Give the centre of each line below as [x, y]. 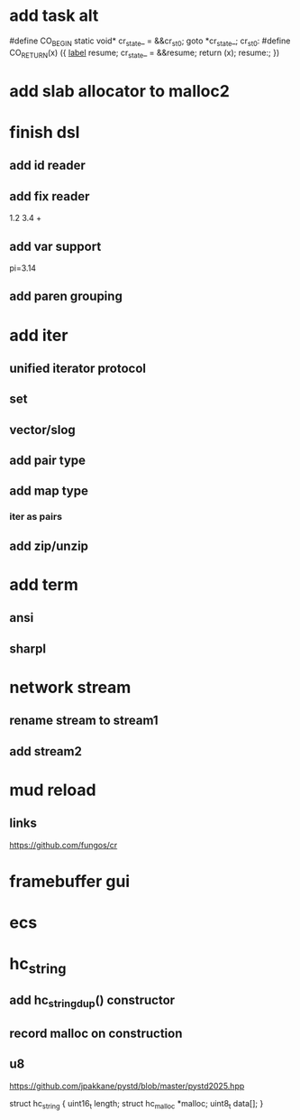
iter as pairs [36, 517]
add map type [49, 491]
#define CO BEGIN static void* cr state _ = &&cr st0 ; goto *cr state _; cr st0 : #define [150, 42]
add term [44, 584]
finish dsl [45, 132]
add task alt [54, 16]
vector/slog [43, 430]
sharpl [28, 648]
